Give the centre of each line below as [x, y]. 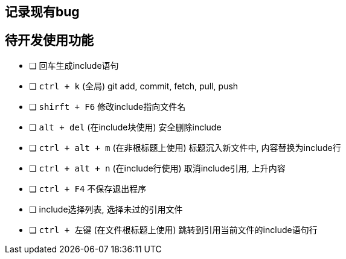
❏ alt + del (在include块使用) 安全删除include [125, 127]
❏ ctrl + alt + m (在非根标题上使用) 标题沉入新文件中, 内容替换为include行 [185, 147]
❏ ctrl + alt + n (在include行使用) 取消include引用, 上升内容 [157, 168]
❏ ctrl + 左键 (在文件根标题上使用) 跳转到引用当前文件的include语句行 [173, 229]
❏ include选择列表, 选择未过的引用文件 [106, 209]
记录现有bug [42, 12]
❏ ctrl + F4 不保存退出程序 [88, 188]
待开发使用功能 [49, 40]
